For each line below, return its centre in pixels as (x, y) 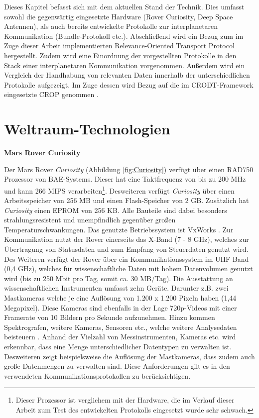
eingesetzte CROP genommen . (51, 94)
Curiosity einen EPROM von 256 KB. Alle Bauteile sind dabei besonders (116, 210)
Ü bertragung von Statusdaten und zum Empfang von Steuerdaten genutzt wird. (126, 249)
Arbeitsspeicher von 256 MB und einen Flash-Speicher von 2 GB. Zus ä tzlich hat (127, 200)
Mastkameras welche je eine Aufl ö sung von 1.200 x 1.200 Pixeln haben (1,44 (120, 298)
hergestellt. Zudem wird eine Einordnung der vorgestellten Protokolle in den (120, 55)
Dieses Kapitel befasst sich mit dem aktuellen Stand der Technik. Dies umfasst (124, 6)
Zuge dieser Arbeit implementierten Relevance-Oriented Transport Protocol (119, 46)
